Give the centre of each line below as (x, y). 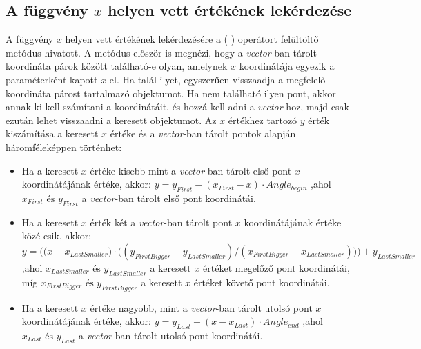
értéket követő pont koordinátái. (262, 282)
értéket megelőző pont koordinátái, (276, 267)
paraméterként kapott (52, 79)
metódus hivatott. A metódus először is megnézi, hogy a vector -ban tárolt (161, 52)
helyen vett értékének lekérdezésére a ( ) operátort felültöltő (192, 39)
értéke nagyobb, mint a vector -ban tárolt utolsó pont (201, 307)
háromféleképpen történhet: (64, 147)
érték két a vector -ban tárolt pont (161, 222)
